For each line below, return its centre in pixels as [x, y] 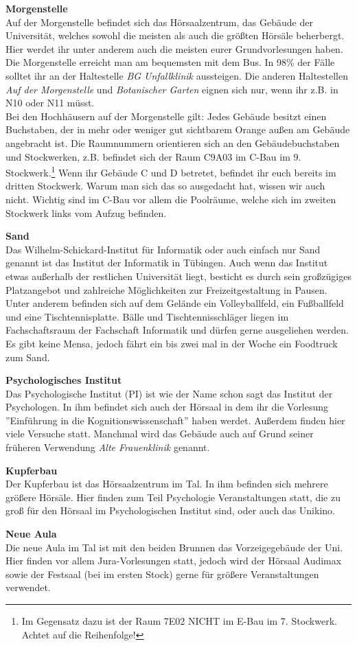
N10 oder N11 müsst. [50, 103]
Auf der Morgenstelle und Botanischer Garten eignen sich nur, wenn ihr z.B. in [172, 89]
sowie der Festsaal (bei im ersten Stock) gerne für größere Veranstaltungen [162, 574]
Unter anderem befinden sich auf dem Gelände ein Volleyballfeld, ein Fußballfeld [175, 303]
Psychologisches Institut [64, 380]
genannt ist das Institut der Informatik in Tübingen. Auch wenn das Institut [167, 263]
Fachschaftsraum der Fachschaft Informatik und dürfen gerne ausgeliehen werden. [177, 330]
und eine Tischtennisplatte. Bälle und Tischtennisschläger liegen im [147, 316]
